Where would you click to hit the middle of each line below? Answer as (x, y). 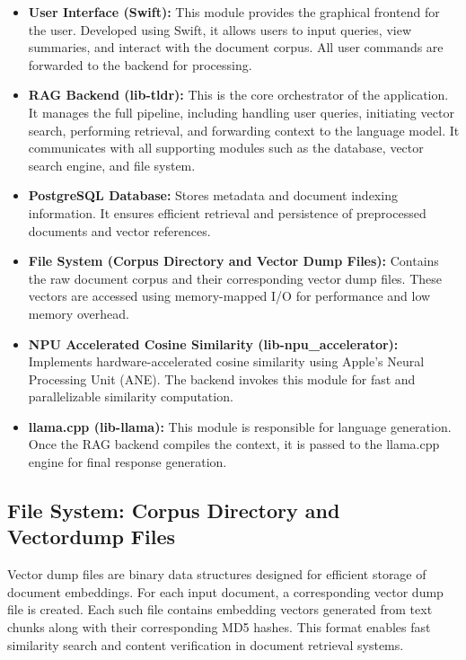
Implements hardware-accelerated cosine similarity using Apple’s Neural (226, 361)
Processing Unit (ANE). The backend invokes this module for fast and (222, 378)
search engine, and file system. (112, 165)
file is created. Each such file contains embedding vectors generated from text (220, 609)
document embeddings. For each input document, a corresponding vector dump (225, 591)
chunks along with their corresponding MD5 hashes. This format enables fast (219, 627)
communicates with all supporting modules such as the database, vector (226, 148)
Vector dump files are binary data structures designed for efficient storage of (217, 574)
